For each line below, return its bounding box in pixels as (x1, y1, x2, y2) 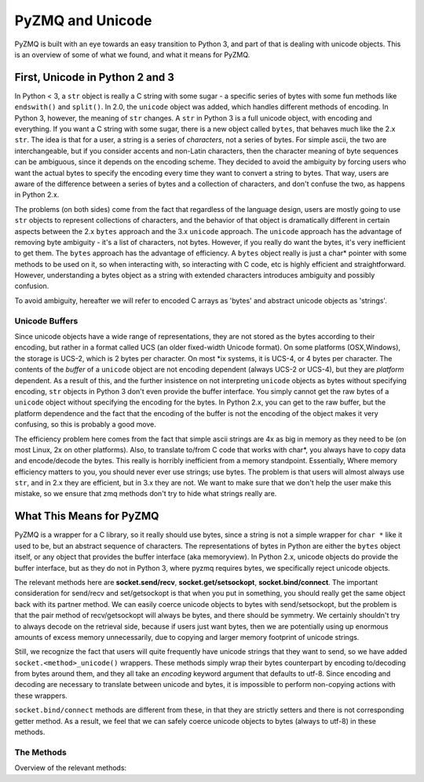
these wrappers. (14, 691, 68, 700)
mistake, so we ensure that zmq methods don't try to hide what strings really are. (14, 489, 277, 499)
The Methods (14, 747, 67, 758)
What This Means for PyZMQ (14, 510, 159, 523)
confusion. (14, 281, 49, 291)
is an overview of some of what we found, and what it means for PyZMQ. (14, 49, 250, 59)
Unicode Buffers (14, 315, 79, 326)
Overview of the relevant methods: (14, 763, 127, 773)
